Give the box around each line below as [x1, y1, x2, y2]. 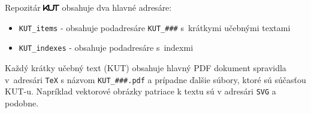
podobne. [5, 96, 39, 109]
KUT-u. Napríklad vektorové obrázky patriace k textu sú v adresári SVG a [5, 85, 276, 97]
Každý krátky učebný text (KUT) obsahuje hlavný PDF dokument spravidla [5, 61, 286, 74]
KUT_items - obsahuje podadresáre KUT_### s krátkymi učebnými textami [19, 21, 291, 33]
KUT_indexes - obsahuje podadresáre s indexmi [19, 41, 194, 54]
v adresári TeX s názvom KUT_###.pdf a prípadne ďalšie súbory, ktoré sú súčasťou [5, 73, 306, 85]
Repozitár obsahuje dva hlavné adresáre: [5, 1, 172, 13]
